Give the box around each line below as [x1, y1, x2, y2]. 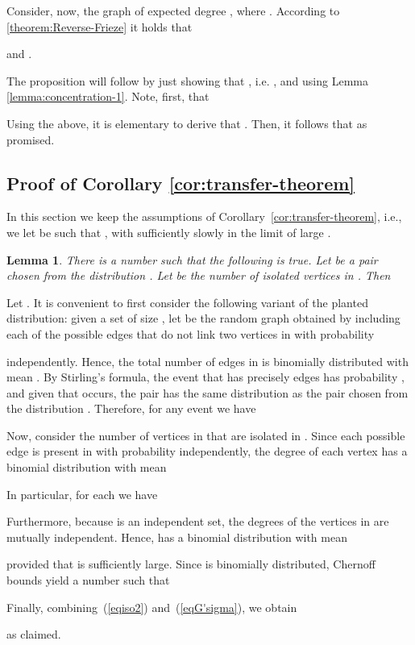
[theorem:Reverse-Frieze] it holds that [6, 18, 193, 35]
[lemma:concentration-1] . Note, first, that [6, 88, 210, 105]
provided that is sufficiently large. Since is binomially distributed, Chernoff [6, 556, 376, 572]
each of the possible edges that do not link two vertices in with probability [6, 325, 375, 342]
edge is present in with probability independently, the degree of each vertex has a [6, 443, 408, 460]
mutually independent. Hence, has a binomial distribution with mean [6, 528, 347, 545]
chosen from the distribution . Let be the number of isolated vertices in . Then [6, 267, 391, 284]
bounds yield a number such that [6, 572, 170, 589]
